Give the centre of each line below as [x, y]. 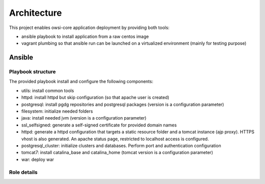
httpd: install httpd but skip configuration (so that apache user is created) [95, 97]
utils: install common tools [48, 91]
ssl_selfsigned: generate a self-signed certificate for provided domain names [99, 125]
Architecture [36, 13]
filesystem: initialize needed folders [57, 111]
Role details [23, 172]
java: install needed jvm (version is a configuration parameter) [84, 118]
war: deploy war [38, 159]
